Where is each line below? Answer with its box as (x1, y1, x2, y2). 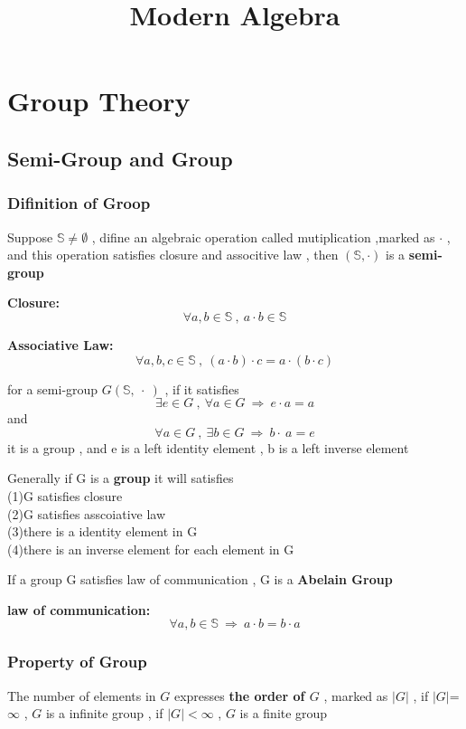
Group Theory (7, 82, 191, 119)
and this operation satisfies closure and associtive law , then (7, 245, 339, 264)
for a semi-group (7, 379, 98, 398)
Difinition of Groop (7, 192, 151, 214)
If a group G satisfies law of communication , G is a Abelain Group (7, 570, 393, 589)
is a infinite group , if (45, 704, 163, 723)
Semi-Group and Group (7, 144, 233, 172)
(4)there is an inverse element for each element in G (7, 539, 294, 558)
